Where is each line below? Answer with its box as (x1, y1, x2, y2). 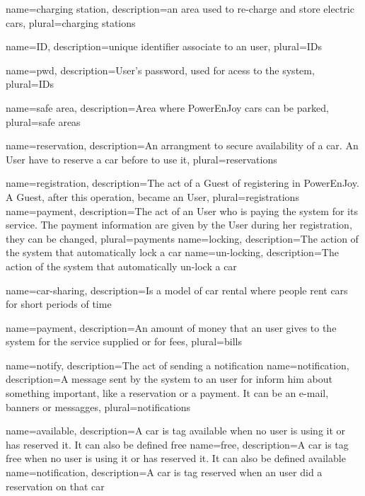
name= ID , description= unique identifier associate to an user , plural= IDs (6, 39, 323, 54)
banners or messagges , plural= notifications (6, 399, 191, 414)
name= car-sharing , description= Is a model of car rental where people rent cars (6, 282, 348, 297)
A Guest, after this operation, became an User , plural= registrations (6, 189, 299, 204)
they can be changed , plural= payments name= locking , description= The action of (6, 231, 359, 246)
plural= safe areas (6, 114, 81, 129)
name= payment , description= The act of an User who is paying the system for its (6, 203, 358, 218)
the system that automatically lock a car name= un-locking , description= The (6, 245, 339, 260)
